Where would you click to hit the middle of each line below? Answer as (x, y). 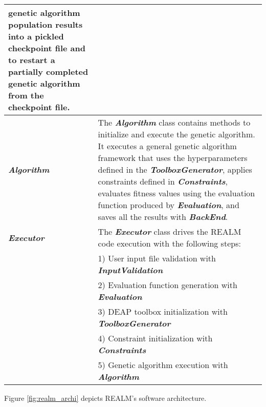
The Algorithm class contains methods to (174, 122)
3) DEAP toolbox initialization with (163, 311)
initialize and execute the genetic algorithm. (176, 134)
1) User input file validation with (157, 258)
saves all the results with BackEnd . (163, 217)
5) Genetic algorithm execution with (163, 365)
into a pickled (36, 36)
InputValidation (130, 270)
